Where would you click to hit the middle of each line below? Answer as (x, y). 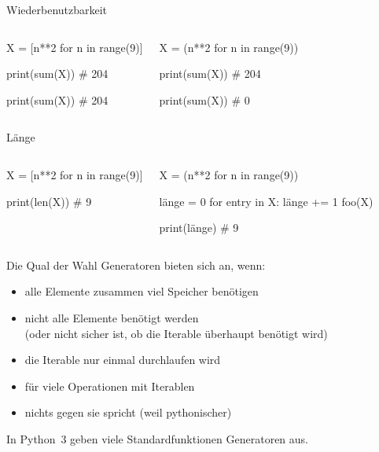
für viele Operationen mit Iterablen (110, 386)
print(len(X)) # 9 (49, 201)
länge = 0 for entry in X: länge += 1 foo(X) (266, 201)
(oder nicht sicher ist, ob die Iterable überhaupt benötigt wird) (176, 333)
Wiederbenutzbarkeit (57, 9)
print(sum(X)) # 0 (204, 99)
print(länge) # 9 (199, 228)
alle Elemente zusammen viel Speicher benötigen (142, 291)
